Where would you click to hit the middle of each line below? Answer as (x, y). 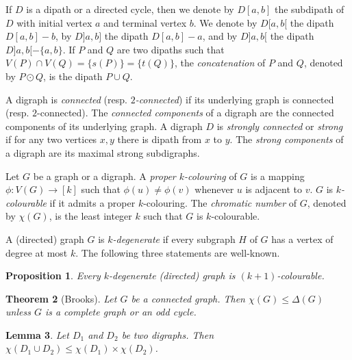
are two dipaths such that (171, 49)
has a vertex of (302, 239)
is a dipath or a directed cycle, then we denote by (130, 9)
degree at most (37, 252)
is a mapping (278, 176)
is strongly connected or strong (280, 126)
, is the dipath (73, 76)
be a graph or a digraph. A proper (104, 176)
